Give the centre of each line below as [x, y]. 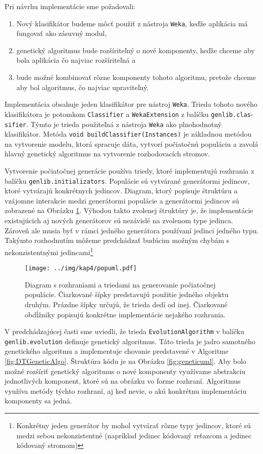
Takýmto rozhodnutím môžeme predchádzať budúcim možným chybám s [117, 240]
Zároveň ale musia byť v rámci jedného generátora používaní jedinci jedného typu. [132, 230]
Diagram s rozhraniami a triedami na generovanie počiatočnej [120, 284]
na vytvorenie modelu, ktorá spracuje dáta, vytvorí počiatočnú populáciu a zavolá [131, 143]
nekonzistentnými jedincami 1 [49, 251]
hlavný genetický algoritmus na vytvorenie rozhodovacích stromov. [108, 154]
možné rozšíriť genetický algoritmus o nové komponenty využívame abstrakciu [125, 371]
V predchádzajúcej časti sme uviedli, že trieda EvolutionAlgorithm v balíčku [124, 331]
